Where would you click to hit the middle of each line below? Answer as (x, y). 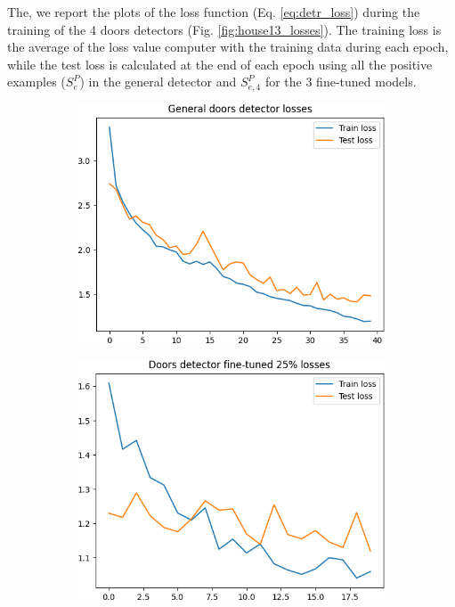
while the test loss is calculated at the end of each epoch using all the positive (220, 64)
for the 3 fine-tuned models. (341, 82)
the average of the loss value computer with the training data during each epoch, (228, 47)
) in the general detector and (158, 82)
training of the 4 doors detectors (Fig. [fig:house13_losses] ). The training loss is (224, 29)
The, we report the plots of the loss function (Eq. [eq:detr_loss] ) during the (214, 12)
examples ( (37, 82)
